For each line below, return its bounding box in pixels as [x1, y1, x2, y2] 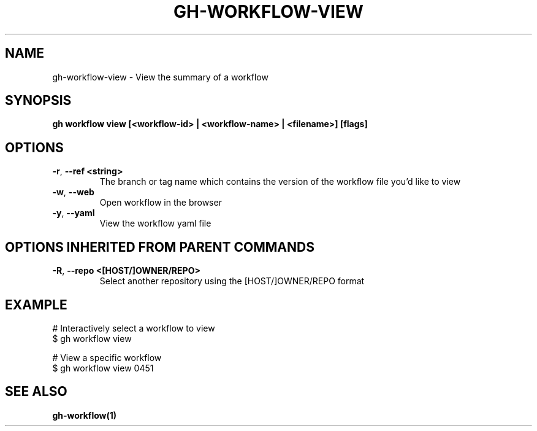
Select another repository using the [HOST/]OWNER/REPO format [99, 276, 365, 287]
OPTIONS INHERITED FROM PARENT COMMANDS [5, 239, 314, 255]
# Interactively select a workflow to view [52, 322, 215, 333]
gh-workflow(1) [52, 410, 117, 421]
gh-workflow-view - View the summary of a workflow [52, 71, 268, 82]
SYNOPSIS [5, 93, 72, 109]
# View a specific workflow [52, 352, 162, 363]
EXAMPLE [5, 297, 67, 313]
